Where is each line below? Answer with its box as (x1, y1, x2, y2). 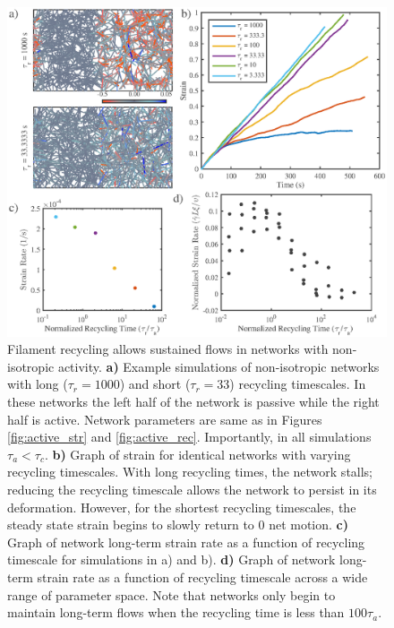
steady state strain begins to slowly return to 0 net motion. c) (7, 515, 349, 534)
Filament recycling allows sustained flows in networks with (7, 340, 329, 358)
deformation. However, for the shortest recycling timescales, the (7, 497, 356, 516)
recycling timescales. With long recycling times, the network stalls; (7, 462, 373, 481)
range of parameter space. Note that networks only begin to (7, 585, 336, 604)
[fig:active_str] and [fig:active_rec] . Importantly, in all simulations (7, 427, 372, 446)
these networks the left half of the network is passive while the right (7, 392, 380, 411)
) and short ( (119, 374, 191, 393)
